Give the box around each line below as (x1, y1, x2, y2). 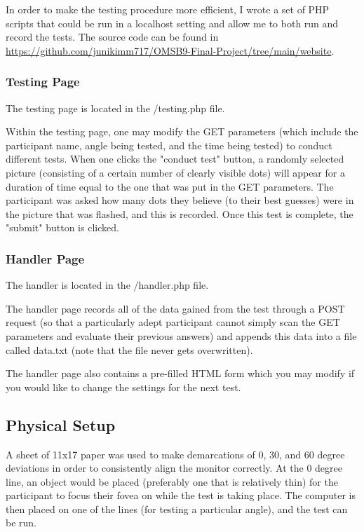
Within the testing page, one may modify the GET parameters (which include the (6, 124, 358, 139)
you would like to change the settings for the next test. (6, 379, 241, 394)
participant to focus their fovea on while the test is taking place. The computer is (6, 488, 356, 503)
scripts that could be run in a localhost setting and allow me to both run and (6, 15, 339, 30)
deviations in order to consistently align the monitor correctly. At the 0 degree (6, 461, 342, 475)
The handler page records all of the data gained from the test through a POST (6, 301, 345, 315)
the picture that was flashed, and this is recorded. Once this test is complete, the (6, 206, 353, 221)
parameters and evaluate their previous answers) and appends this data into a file (6, 328, 357, 343)
